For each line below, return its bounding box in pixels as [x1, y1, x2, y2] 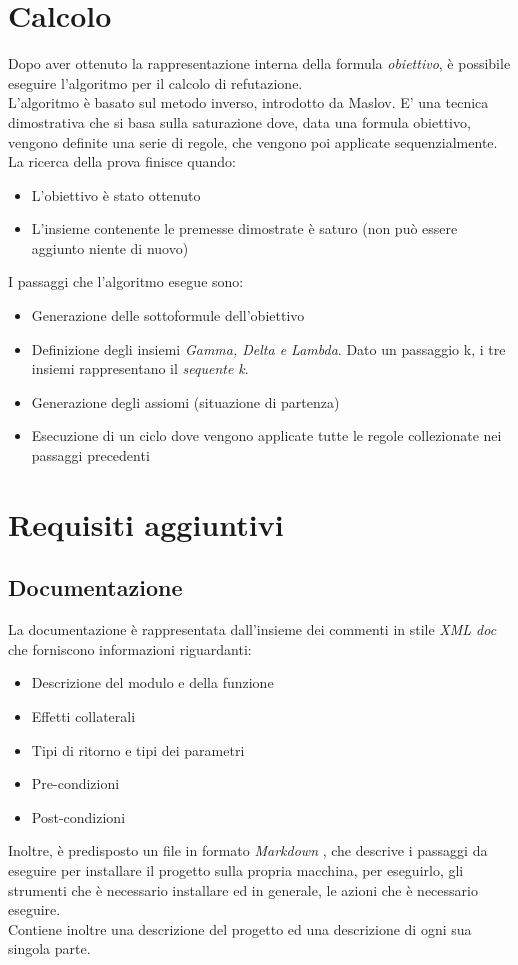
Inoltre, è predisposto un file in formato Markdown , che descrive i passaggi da [8, 840, 488, 861]
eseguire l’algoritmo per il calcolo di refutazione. [8, 72, 303, 93]
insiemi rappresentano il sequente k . [31, 358, 249, 379]
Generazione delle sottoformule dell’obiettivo [31, 305, 305, 326]
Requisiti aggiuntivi [8, 503, 284, 544]
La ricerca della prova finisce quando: [8, 151, 236, 172]
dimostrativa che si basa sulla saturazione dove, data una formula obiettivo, [8, 111, 471, 132]
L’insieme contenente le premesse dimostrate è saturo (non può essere [31, 218, 458, 239]
